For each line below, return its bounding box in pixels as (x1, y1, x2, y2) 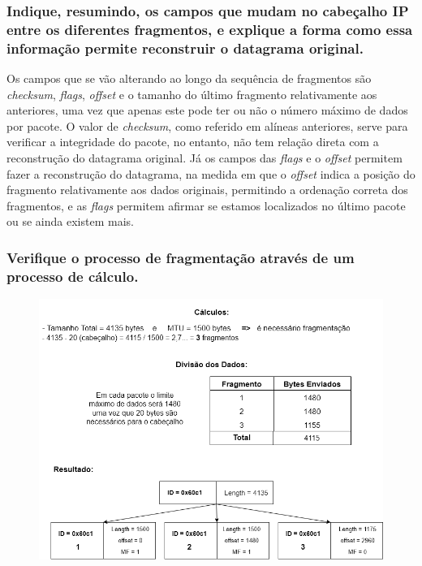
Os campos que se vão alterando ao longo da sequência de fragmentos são (6, 70, 372, 87)
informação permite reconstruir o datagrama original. (6, 37, 364, 58)
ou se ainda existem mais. (6, 213, 134, 230)
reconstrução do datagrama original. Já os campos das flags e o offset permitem (6, 149, 403, 166)
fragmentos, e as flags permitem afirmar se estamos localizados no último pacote (6, 197, 406, 214)
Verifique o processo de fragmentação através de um (6, 247, 355, 267)
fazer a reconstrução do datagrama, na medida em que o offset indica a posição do (6, 165, 416, 182)
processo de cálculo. (6, 266, 139, 286)
